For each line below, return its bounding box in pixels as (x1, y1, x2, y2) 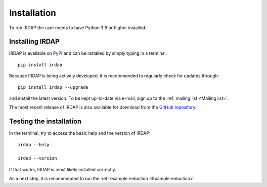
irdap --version (18, 155, 57, 161)
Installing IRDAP (9, 37, 60, 46)
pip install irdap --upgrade (18, 84, 89, 90)
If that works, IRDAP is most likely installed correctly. (9, 166, 116, 172)
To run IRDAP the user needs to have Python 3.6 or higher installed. (9, 25, 147, 31)
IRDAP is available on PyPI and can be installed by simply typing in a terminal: (9, 50, 167, 56)
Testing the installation (9, 117, 82, 126)
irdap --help (18, 142, 49, 148)
